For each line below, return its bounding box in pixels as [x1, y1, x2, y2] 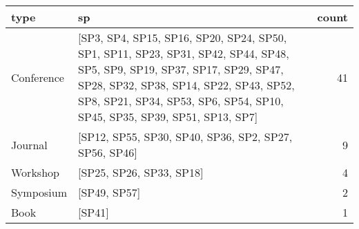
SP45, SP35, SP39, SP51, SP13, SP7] [78, 109, 258, 124]
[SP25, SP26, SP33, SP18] [78, 164, 204, 180]
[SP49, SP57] [78, 184, 141, 200]
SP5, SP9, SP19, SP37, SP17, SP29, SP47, [78, 61, 284, 77]
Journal [11, 136, 48, 153]
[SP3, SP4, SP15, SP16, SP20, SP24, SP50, [78, 30, 287, 45]
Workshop [11, 164, 59, 180]
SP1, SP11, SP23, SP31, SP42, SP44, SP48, [78, 45, 289, 61]
